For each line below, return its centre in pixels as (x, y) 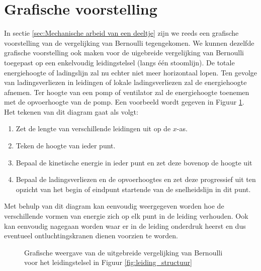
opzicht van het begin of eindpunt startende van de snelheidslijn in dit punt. (133, 189)
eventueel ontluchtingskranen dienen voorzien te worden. (91, 236)
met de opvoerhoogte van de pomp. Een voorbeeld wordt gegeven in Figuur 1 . (124, 102)
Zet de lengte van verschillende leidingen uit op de (93, 128)
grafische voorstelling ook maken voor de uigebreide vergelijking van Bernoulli (124, 53)
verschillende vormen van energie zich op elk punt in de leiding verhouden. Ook (126, 216)
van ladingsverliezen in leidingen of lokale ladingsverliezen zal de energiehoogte (125, 82)
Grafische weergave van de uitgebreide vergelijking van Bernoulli (123, 252)
